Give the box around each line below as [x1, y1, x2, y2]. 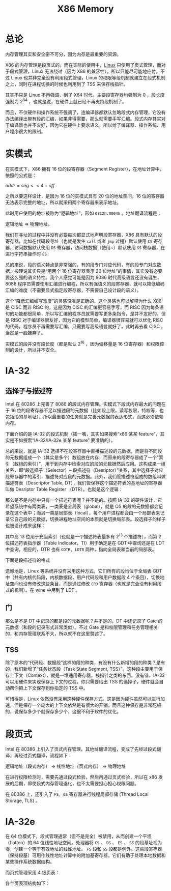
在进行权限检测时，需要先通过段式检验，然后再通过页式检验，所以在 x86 [5, 774, 157, 780]
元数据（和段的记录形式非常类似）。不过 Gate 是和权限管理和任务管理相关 [5, 624, 158, 630]
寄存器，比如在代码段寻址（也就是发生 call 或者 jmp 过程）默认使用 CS [5, 238, 153, 244]
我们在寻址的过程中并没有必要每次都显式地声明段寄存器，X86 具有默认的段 [5, 232, 162, 238]
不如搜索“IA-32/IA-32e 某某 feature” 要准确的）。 [14, 437, 116, 443]
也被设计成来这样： [5, 523, 46, 529]
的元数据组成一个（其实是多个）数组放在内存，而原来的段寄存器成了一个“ [5, 454, 159, 461]
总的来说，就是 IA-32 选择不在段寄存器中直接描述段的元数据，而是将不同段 [5, 448, 162, 454]
